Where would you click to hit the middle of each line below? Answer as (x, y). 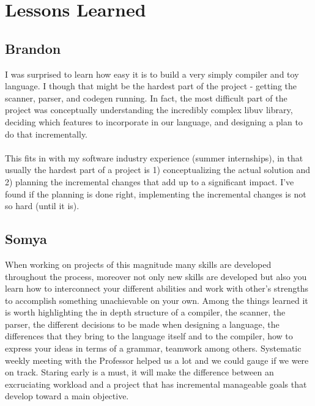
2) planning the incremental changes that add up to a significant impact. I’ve (150, 181)
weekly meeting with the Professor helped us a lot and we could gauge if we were (157, 360)
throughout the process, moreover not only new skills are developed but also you (156, 276)
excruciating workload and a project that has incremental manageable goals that (156, 384)
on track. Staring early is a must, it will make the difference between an (139, 372)
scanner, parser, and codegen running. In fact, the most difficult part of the (146, 98)
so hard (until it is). (42, 206)
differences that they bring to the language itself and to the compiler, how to (149, 336)
